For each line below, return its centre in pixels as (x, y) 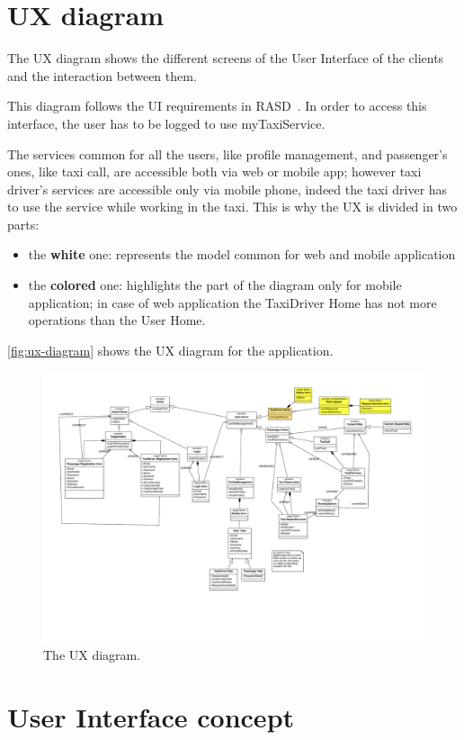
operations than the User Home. (117, 320)
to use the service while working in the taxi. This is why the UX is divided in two (232, 207)
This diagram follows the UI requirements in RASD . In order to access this (217, 106)
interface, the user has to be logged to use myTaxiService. (166, 123)
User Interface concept (151, 716)
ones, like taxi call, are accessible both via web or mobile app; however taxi (214, 171)
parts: (23, 224)
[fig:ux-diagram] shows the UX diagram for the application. (170, 350)
